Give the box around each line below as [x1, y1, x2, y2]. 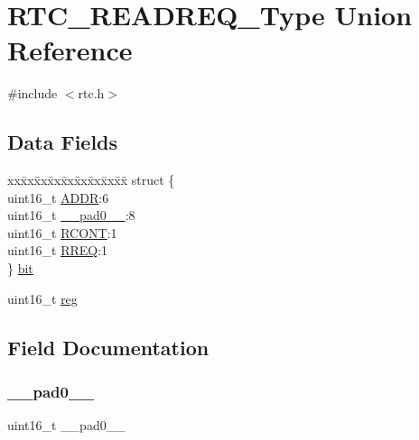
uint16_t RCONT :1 [7, 223, 117, 242]
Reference [7, 32, 133, 69]
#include [7, 84, 58, 103]
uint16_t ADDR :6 [7, 188, 109, 206]
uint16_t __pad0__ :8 [7, 206, 135, 225]
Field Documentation [7, 333, 209, 361]
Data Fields [7, 128, 118, 156]
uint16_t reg [7, 289, 78, 307]
